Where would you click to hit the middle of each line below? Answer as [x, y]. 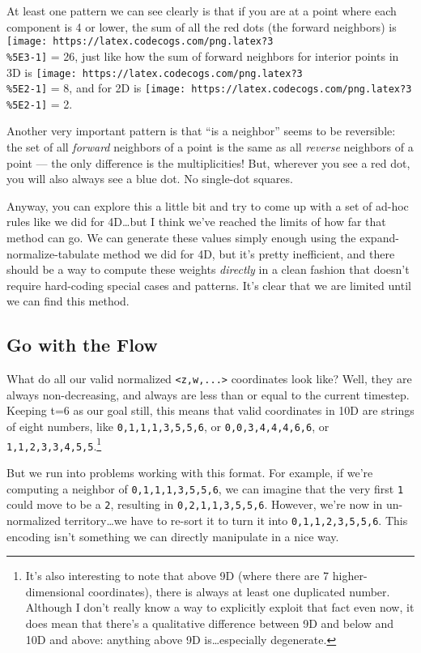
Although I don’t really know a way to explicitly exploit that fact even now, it [220, 607]
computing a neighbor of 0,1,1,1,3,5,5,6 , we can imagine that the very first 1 [205, 488]
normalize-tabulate [53, 253]
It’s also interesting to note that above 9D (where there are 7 [177, 576]
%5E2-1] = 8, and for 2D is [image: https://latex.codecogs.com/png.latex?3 [209, 88]
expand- [379, 238]
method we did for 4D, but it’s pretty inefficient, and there [249, 253]
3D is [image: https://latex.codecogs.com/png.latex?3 [155, 72]
